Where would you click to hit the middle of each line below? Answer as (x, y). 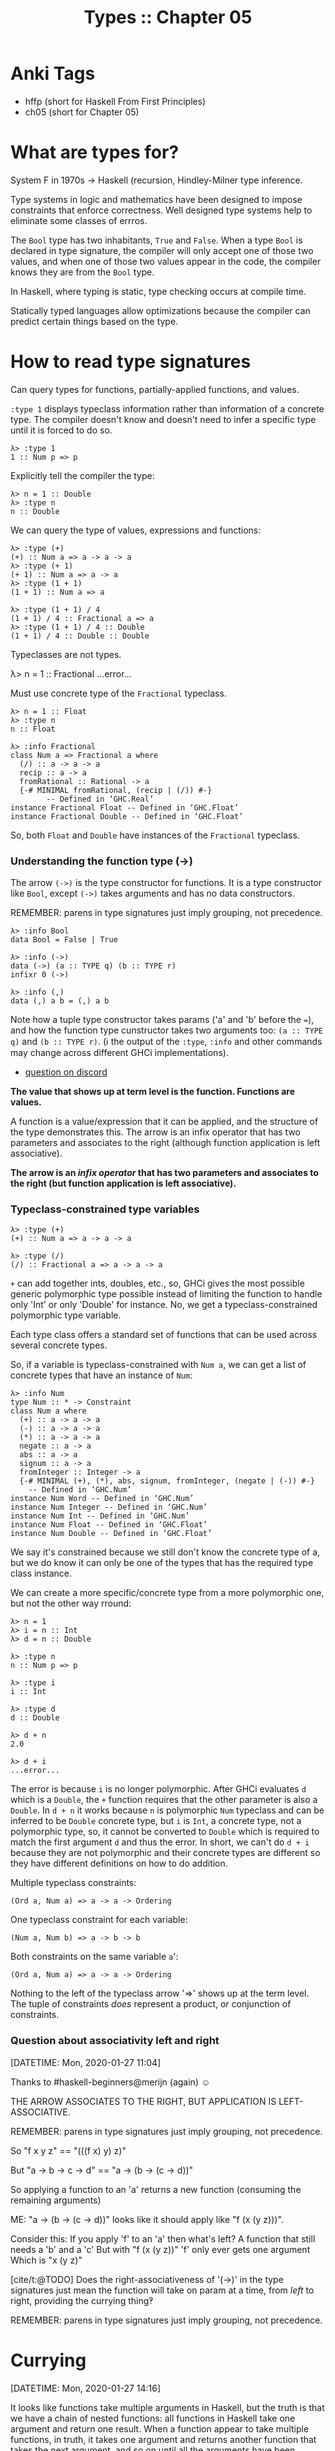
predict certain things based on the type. (94, 321)
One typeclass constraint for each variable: (99, 1920)
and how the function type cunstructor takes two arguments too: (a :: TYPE (166, 1030)
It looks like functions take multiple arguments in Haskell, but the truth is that (167, 2407)
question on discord (66, 1072)
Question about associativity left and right (115, 2041)
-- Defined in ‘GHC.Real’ (100, 799)
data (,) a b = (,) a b (60, 1001)
